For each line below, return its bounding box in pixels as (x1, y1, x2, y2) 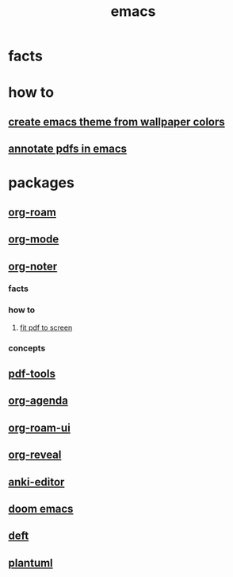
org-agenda (8, 394, 69, 408)
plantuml (8, 556, 53, 570)
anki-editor (8, 475, 65, 489)
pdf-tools (8, 367, 55, 381)
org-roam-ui (8, 420, 71, 435)
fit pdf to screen (19, 323, 73, 332)
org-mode (8, 233, 59, 246)
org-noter (8, 259, 58, 273)
